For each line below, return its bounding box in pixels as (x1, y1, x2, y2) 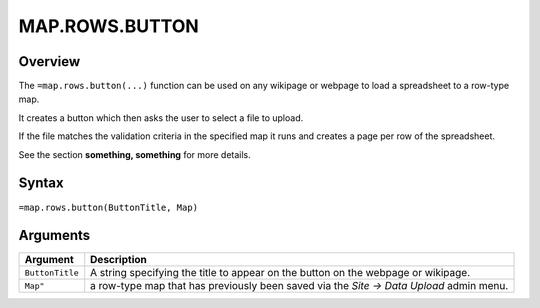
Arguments (18, 227, 91, 244)
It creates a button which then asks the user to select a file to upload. (18, 111, 304, 124)
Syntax (18, 175, 64, 192)
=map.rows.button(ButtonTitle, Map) (18, 201, 199, 213)
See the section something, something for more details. (18, 148, 252, 160)
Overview (18, 53, 81, 70)
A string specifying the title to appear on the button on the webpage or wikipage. (90, 266, 470, 280)
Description (90, 253, 147, 267)
